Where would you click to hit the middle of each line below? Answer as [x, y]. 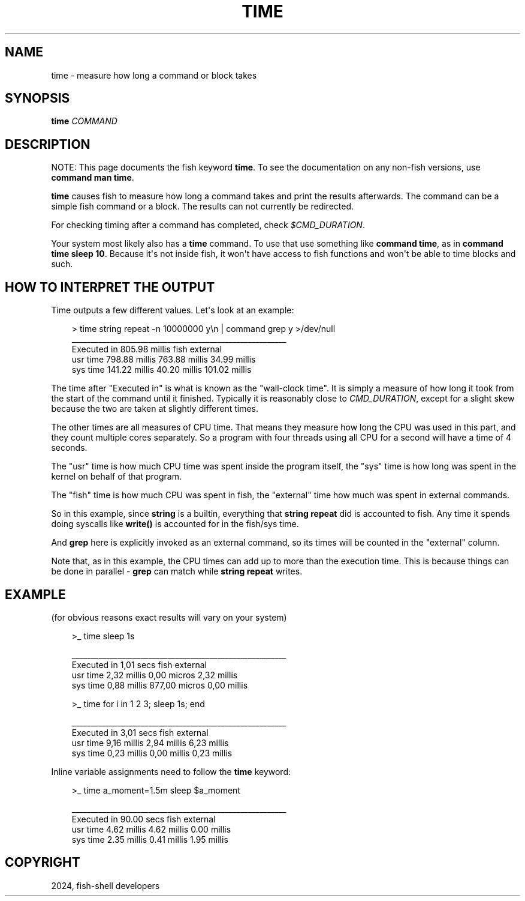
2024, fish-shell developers [105, 885]
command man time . [93, 178]
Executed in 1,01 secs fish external [139, 664]
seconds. [69, 448]
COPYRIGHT [43, 863]
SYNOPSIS [37, 98]
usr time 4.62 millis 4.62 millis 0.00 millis [151, 829]
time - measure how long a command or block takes [154, 75]
